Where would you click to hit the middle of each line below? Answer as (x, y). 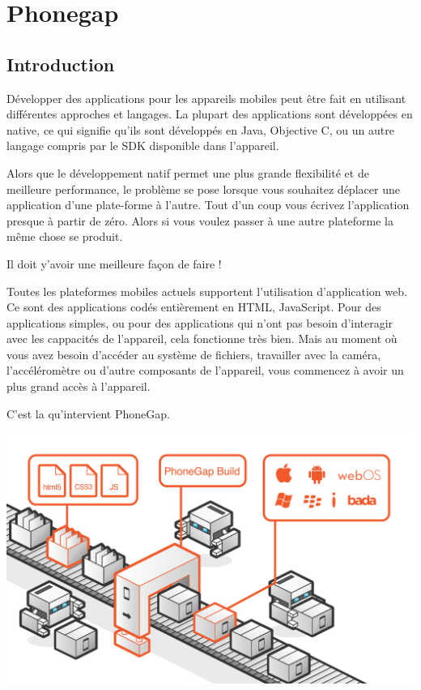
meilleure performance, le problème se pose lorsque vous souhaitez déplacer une (203, 189)
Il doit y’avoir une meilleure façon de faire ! (114, 263)
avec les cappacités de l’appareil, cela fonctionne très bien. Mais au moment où (202, 339)
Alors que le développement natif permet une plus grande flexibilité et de (188, 172)
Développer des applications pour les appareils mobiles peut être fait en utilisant (206, 98)
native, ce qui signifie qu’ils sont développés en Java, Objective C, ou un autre (200, 129)
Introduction (61, 64)
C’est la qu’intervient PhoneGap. (88, 413)
